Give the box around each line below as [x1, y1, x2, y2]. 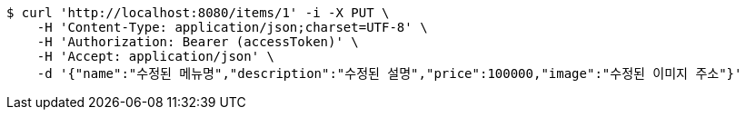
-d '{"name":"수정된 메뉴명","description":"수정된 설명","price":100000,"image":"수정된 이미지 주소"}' [36, 66, 742, 81]
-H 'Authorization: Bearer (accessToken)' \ [36, 34, 359, 49]
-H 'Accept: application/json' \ [36, 49, 275, 63]
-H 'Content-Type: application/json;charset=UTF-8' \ [36, 20, 428, 34]
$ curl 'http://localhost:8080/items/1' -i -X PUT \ [6, 5, 390, 20]
